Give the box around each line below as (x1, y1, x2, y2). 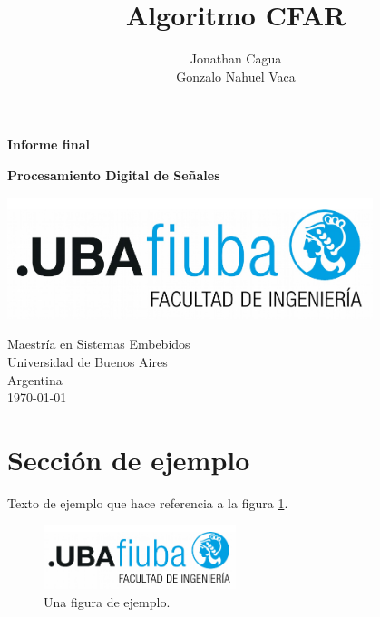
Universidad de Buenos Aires (7, 352, 168, 371)
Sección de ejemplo (7, 441, 250, 478)
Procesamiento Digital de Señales (7, 165, 220, 184)
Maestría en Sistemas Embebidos (7, 334, 190, 353)
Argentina (7, 370, 63, 389)
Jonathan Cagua (190, 49, 282, 68)
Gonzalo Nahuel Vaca (176, 66, 296, 85)
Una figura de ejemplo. (44, 592, 171, 611)
